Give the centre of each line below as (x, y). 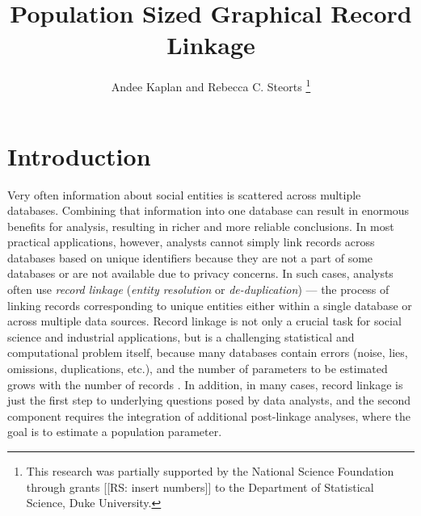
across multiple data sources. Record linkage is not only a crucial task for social (204, 321)
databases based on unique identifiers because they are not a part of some (190, 257)
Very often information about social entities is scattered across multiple (184, 194)
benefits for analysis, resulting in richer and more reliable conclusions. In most (201, 226)
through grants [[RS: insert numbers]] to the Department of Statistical (200, 487)
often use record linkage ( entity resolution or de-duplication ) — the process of (198, 289)
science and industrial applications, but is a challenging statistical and (181, 336)
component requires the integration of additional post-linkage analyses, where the (209, 415)
